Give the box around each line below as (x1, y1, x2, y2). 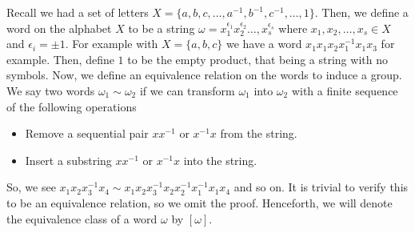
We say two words (6, 82, 95, 98)
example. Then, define (6, 50, 114, 67)
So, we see (6, 179, 56, 195)
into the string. (183, 151, 257, 168)
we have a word (225, 35, 302, 52)
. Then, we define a (314, 4, 409, 20)
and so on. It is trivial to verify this (233, 179, 409, 195)
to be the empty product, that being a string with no (127, 50, 388, 67)
